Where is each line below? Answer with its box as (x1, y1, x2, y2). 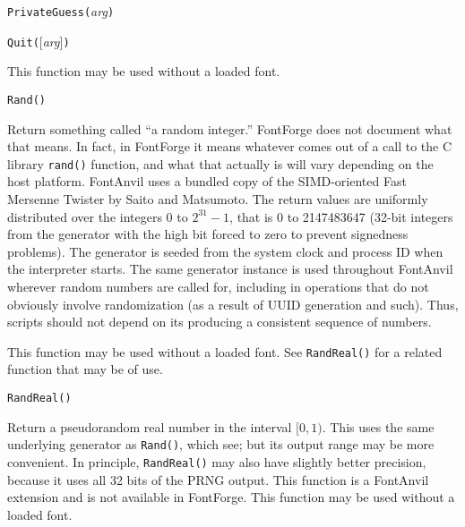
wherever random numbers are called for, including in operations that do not (7, 276, 429, 295)
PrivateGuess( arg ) (7, 2, 115, 20)
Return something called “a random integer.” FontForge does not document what (7, 119, 452, 138)
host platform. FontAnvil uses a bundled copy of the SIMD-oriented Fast (7, 172, 407, 191)
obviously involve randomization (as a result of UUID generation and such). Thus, (7, 294, 459, 313)
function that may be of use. (7, 360, 163, 378)
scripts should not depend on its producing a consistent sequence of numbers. (7, 312, 432, 331)
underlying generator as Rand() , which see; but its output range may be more (7, 435, 435, 454)
